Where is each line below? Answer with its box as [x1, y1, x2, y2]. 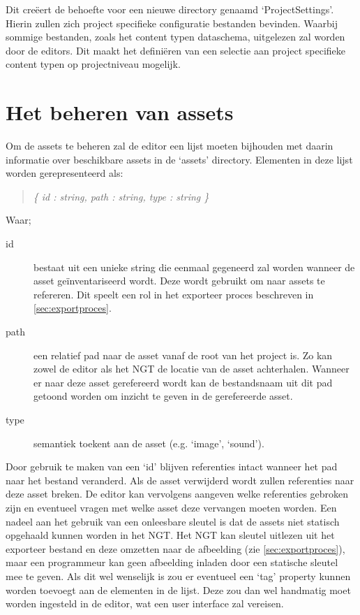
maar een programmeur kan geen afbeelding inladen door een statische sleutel [6, 555, 338, 570]
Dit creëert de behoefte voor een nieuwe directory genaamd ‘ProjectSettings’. [6, 2, 334, 16]
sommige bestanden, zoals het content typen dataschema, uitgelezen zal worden [6, 29, 345, 44]
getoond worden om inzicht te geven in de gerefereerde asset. [33, 389, 293, 403]
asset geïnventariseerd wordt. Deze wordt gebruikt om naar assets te [33, 273, 325, 288]
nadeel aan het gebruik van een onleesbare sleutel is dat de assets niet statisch [6, 514, 340, 528]
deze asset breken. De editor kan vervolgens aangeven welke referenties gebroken [6, 486, 349, 501]
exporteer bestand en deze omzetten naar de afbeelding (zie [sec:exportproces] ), [6, 541, 345, 556]
